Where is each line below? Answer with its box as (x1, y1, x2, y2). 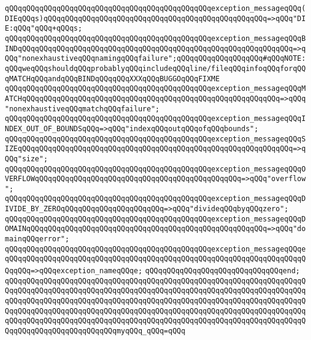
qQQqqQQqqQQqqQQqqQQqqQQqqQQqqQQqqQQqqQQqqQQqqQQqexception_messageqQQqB (5, 34, 306, 43)
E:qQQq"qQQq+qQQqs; (5, 24, 82, 33)
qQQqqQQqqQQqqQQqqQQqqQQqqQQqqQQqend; (145, 267, 300, 276)
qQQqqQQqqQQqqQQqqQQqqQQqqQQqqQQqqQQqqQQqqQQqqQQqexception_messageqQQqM (5, 84, 306, 93)
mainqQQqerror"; (5, 235, 70, 244)
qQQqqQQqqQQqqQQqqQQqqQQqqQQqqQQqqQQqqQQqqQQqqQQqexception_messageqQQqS (5, 134, 306, 143)
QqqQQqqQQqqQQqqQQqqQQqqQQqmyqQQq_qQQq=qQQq (5, 327, 186, 335)
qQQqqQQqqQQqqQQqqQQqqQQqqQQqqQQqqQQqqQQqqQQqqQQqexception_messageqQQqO (5, 164, 306, 173)
